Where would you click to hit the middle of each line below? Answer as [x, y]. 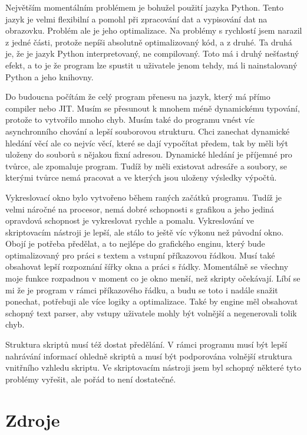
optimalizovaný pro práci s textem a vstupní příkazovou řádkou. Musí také [140, 255]
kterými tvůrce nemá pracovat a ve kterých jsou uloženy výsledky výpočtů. [141, 177]
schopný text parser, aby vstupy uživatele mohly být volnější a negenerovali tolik [151, 313]
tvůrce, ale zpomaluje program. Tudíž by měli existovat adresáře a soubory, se [146, 166]
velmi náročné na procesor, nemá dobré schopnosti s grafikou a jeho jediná [140, 209]
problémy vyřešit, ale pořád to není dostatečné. [91, 379]
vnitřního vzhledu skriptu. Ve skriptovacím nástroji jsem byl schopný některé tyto [153, 367]
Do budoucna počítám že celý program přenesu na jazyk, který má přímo [138, 97]
